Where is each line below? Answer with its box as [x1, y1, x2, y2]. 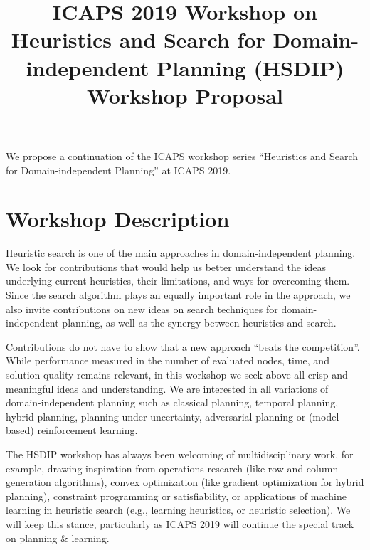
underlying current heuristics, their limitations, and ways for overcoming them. [6, 273, 350, 288]
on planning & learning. [6, 530, 110, 545]
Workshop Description [6, 204, 230, 233]
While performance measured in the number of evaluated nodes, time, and [6, 353, 329, 368]
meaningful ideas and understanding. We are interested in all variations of [6, 381, 329, 396]
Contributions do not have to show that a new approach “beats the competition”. [6, 339, 360, 354]
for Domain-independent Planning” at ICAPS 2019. [6, 162, 231, 177]
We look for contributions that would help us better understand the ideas [6, 259, 327, 274]
